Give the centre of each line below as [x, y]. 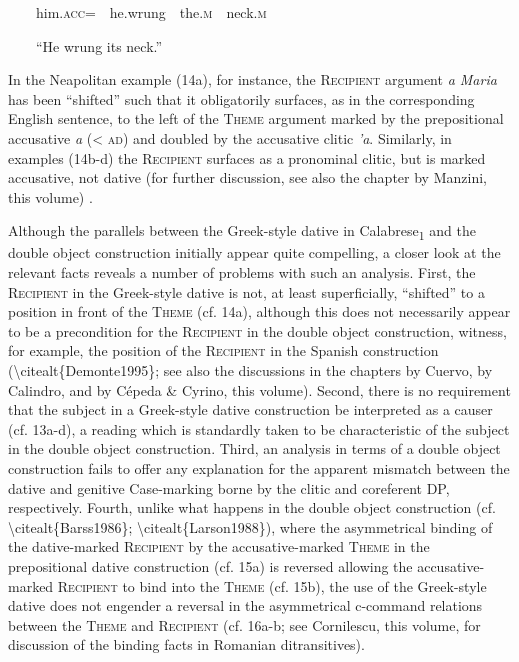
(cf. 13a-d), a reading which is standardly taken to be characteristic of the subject [259, 428]
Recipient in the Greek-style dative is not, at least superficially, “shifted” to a [246, 291]
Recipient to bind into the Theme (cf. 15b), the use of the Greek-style [272, 585]
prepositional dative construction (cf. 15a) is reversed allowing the [210, 565]
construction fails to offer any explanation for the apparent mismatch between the [259, 468]
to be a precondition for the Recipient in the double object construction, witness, [257, 330]
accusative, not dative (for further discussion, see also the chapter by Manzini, [247, 177]
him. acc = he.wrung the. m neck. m [151, 12]
